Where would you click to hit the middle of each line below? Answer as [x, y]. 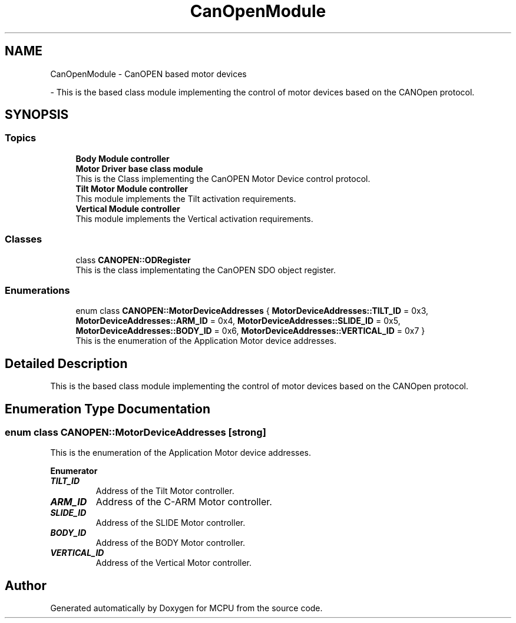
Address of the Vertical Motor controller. [174, 563]
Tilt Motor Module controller [132, 188]
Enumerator [74, 471]
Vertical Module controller [128, 208]
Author [26, 585]
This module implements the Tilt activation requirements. [186, 198]
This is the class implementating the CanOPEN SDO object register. [206, 270]
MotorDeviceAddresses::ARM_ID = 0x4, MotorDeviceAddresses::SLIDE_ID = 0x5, [238, 321]
